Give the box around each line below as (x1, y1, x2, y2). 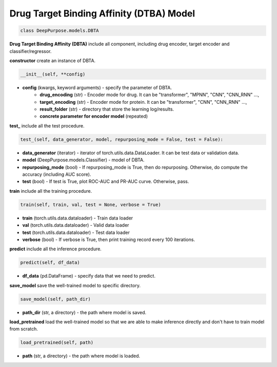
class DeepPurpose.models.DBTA (20, 28, 100, 33)
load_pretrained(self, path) (20, 340, 94, 345)
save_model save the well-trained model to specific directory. (9, 282, 141, 288)
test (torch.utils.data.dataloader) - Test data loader (22, 229, 130, 235)
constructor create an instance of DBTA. (9, 57, 96, 64)
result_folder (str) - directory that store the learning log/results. (39, 106, 174, 113)
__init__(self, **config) (20, 71, 86, 77)
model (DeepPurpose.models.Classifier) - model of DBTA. (22, 157, 145, 163)
